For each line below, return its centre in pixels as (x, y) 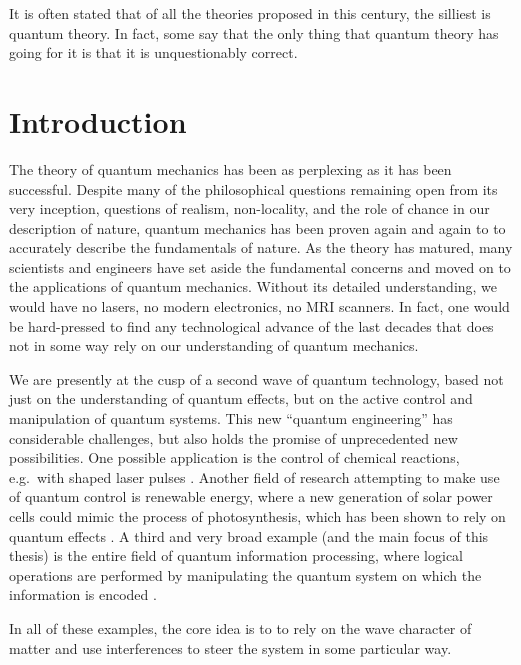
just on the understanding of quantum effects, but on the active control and (241, 398)
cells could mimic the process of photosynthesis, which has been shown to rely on (257, 516)
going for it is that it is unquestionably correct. (153, 52)
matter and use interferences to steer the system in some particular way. (230, 647)
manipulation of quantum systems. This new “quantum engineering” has (231, 418)
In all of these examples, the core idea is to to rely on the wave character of (240, 627)
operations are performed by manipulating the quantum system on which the (245, 574)
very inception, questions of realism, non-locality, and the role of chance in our (249, 208)
